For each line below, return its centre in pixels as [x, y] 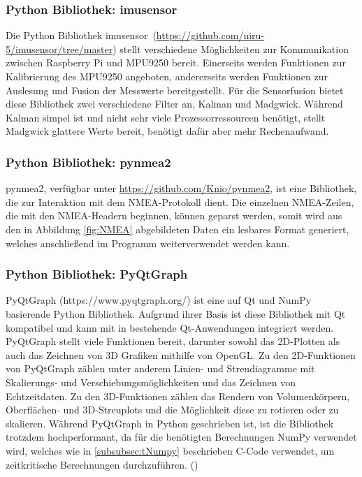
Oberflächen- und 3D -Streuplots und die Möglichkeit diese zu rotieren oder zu [172, 410]
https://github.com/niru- [210, 35]
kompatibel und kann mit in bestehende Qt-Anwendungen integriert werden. [170, 327]
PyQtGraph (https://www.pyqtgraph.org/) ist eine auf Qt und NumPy [159, 300]
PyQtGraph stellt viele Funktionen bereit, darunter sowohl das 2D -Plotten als [173, 341]
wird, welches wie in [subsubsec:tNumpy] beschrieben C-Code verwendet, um [170, 450]
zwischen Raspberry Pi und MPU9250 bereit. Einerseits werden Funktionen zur [176, 63]
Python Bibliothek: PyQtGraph [97, 274]
